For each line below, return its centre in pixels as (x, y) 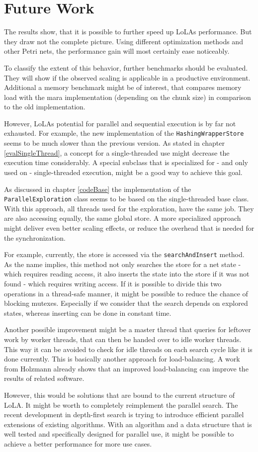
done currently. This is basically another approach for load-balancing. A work (122, 359)
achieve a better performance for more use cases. (78, 443)
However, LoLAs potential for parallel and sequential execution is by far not (120, 123)
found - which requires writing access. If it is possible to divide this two (113, 283)
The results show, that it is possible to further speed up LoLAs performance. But (128, 32)
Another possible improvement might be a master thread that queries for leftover (128, 329)
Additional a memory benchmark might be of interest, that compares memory (123, 87)
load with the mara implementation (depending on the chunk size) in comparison (128, 97)
